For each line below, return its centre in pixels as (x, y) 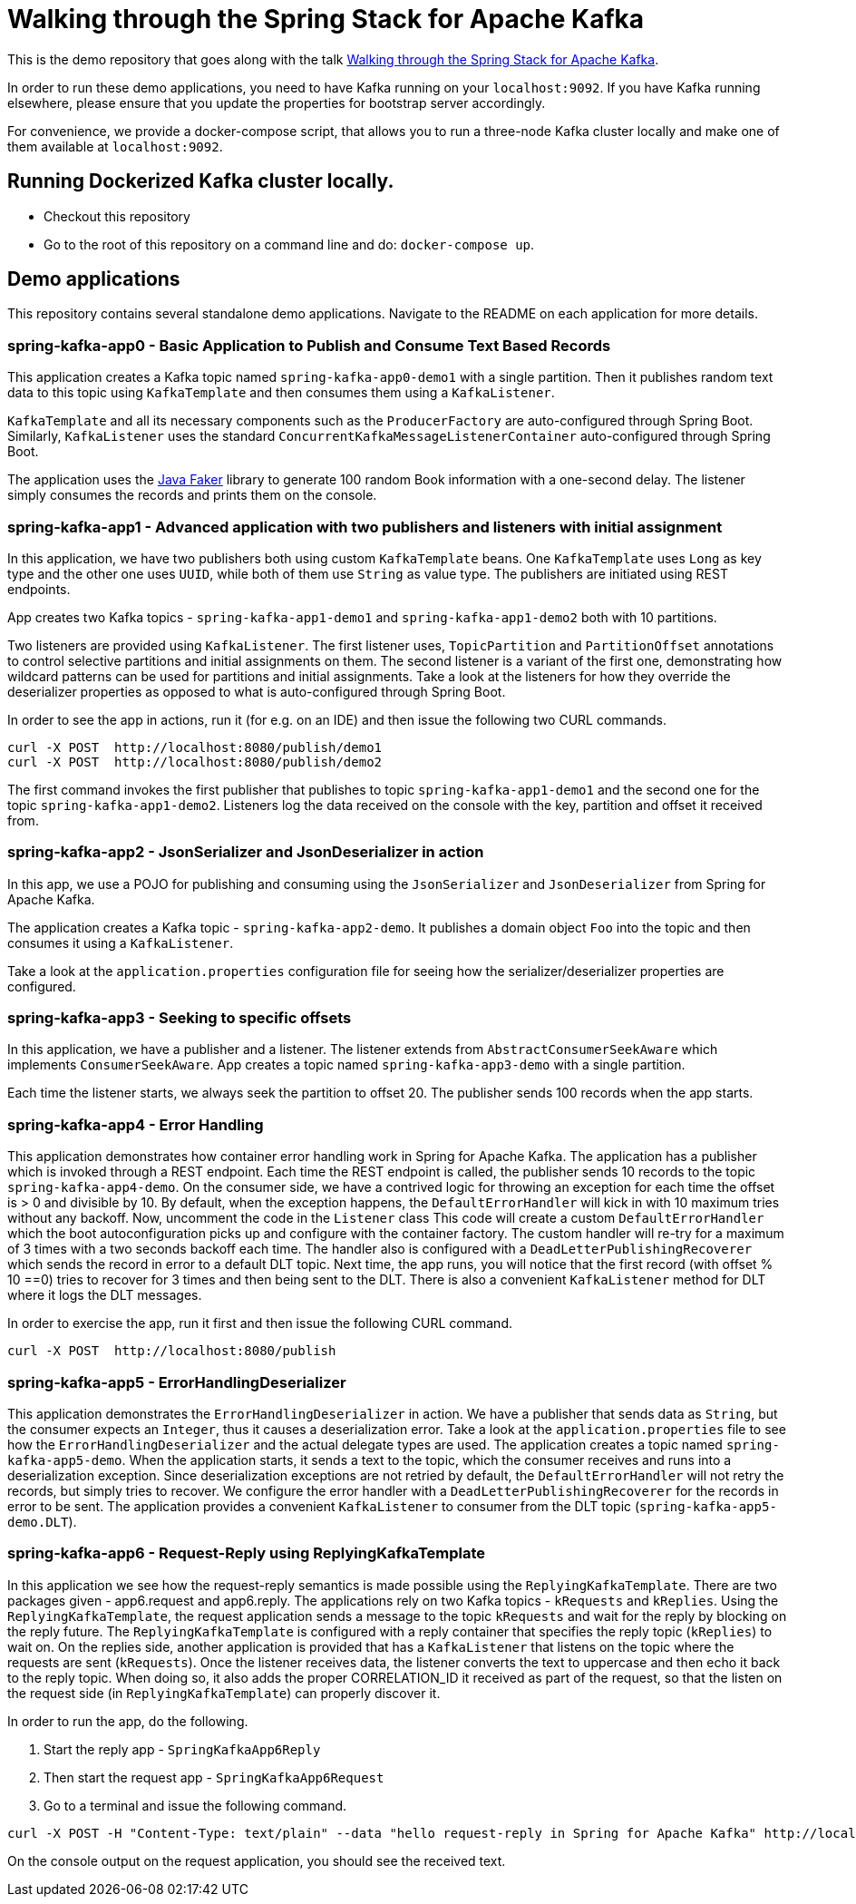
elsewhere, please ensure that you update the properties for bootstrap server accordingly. (277, 103)
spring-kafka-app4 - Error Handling (136, 1124)
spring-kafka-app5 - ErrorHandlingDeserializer (177, 1382)
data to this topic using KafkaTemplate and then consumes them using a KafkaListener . (281, 393)
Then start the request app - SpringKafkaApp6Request (214, 1777)
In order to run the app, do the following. (128, 1721)
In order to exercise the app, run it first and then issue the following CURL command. (260, 1323)
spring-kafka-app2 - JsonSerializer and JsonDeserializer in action (246, 852)
